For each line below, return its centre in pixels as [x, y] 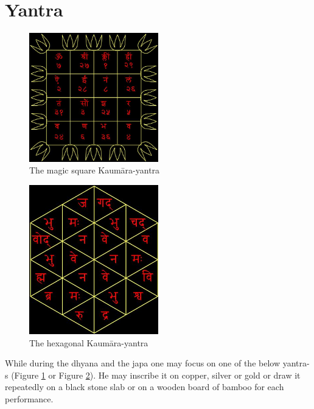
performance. [29, 398]
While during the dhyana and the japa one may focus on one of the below [143, 363]
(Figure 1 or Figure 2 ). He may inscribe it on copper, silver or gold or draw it [156, 375]
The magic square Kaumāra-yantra [95, 170]
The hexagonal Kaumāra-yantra [89, 342]
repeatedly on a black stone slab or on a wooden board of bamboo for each [145, 387]
